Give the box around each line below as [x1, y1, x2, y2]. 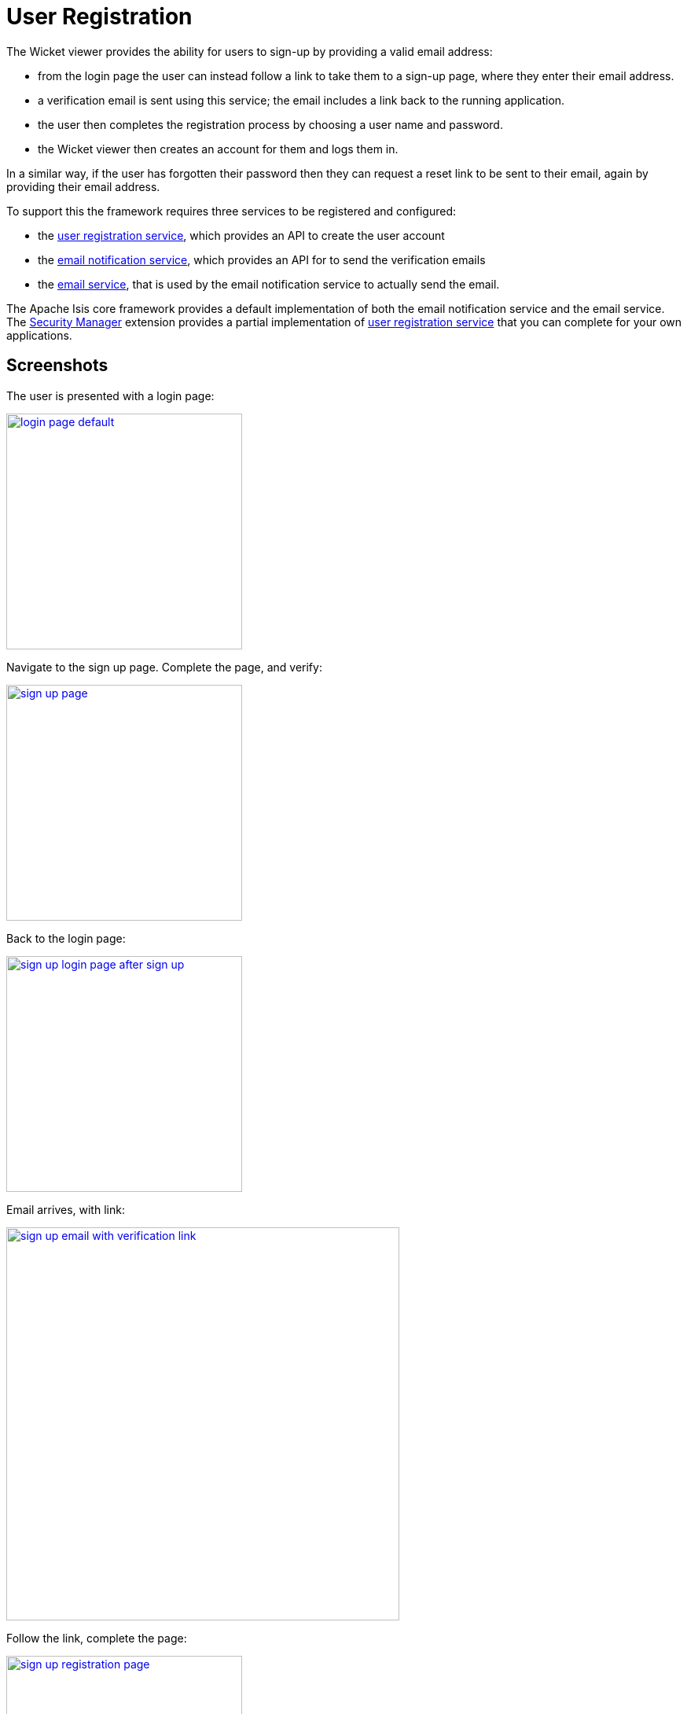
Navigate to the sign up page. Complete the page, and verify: [6, 660, 322, 674]
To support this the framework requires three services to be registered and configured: [6, 204, 457, 218]
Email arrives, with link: [6, 1202, 125, 1216]
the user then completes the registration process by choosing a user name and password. [38, 117, 503, 131]
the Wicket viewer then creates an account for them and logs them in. [38, 142, 399, 156]
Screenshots [6, 355, 108, 376]
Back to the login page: [6, 931, 126, 945]
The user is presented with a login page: [6, 388, 215, 403]
